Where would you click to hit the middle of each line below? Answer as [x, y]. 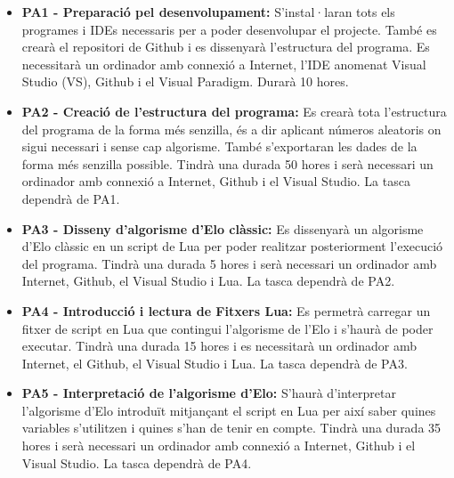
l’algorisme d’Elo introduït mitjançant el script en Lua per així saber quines [229, 410]
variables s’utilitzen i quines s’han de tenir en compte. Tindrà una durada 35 [231, 428]
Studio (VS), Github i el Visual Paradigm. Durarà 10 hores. [185, 81]
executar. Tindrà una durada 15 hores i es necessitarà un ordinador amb [219, 346]
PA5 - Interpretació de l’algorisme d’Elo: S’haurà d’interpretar [209, 393]
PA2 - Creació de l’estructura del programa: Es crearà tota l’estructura [234, 111]
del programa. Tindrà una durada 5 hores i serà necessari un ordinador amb [229, 263]
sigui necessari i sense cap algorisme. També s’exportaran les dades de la [219, 146]
